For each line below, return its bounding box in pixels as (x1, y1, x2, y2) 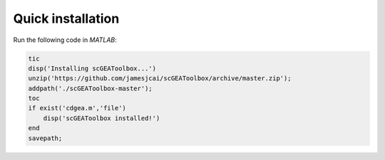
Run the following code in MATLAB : (13, 36, 117, 44)
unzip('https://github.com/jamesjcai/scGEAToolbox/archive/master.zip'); (28, 75, 292, 82)
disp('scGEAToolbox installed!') (43, 114, 160, 122)
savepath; (28, 134, 63, 142)
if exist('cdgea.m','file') (28, 104, 126, 112)
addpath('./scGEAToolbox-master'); (28, 84, 153, 92)
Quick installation (13, 11, 120, 26)
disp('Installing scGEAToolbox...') (28, 64, 157, 73)
